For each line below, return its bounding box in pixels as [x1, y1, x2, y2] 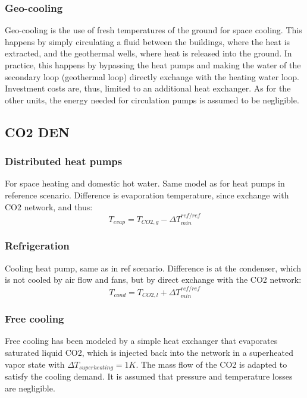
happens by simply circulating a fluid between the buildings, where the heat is [5, 35, 290, 48]
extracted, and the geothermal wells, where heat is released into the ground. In [5, 47, 292, 59]
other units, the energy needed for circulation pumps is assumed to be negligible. [5, 93, 299, 106]
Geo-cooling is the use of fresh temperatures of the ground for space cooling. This [5, 24, 302, 36]
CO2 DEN [5, 122, 70, 141]
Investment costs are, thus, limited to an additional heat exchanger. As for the [5, 82, 291, 94]
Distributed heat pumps [5, 154, 123, 169]
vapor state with [5, 358, 65, 370]
